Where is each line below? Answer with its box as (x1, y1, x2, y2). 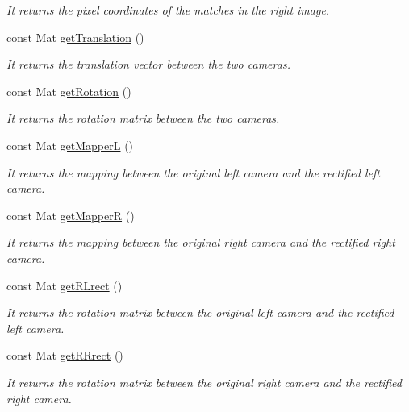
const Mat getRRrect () (6, 347, 123, 364)
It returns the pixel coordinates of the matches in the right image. (6, 2, 330, 18)
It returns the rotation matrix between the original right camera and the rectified (6, 373, 402, 390)
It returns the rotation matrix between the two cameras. (6, 110, 280, 127)
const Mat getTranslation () (6, 28, 144, 45)
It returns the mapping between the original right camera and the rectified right (6, 234, 395, 251)
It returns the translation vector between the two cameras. (6, 56, 290, 73)
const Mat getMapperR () (6, 206, 135, 223)
